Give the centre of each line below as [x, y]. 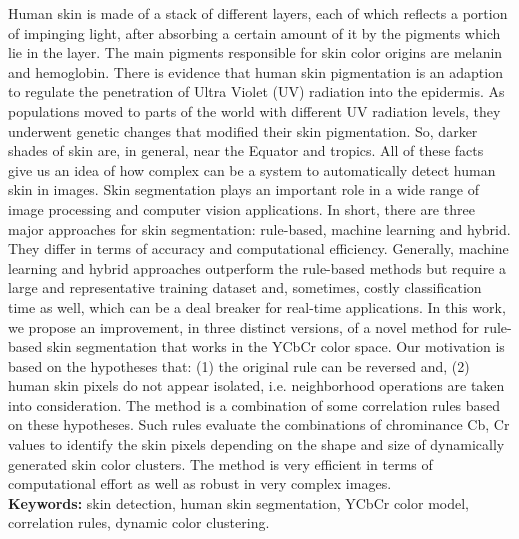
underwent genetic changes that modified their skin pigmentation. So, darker [243, 130]
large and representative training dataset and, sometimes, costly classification [245, 287]
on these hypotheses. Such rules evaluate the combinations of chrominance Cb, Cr [259, 424]
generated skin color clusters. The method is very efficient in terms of [220, 463]
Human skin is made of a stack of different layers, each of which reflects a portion [258, 13]
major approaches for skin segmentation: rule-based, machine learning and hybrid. [259, 228]
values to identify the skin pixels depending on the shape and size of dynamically [256, 444]
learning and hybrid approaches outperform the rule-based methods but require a [257, 267]
